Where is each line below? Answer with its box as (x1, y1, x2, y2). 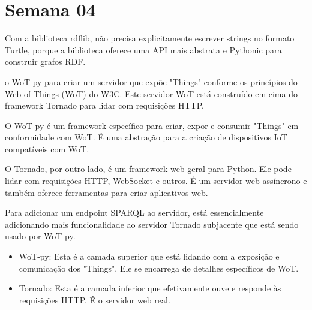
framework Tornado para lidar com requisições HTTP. (5, 99, 204, 112)
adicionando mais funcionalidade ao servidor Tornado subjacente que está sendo (5, 218, 299, 230)
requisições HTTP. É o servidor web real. (19, 293, 170, 306)
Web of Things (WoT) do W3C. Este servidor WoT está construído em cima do (5, 87, 298, 100)
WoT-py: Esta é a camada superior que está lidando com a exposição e (19, 250, 280, 263)
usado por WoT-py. (5, 230, 76, 242)
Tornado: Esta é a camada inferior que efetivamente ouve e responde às (19, 282, 281, 294)
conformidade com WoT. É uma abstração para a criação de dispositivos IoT (5, 131, 287, 143)
